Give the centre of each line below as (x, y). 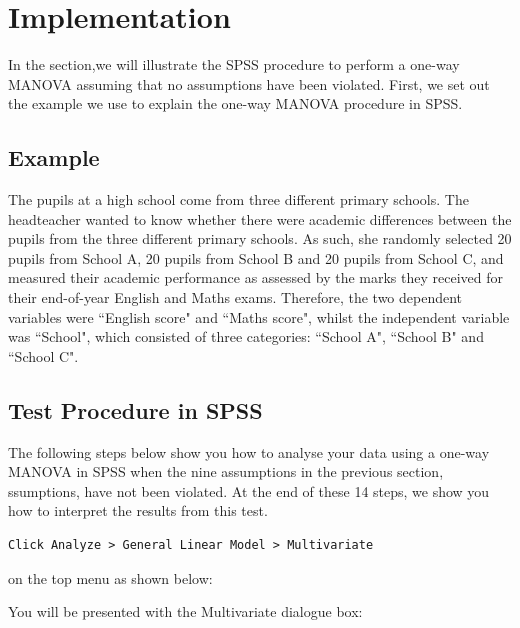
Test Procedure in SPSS (135, 409)
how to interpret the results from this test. (138, 510)
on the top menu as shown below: (110, 577)
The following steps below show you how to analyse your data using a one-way (249, 451)
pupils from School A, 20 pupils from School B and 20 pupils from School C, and (256, 257)
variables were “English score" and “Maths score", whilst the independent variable (259, 316)
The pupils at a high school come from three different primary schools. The (238, 199)
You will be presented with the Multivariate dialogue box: (185, 611)
